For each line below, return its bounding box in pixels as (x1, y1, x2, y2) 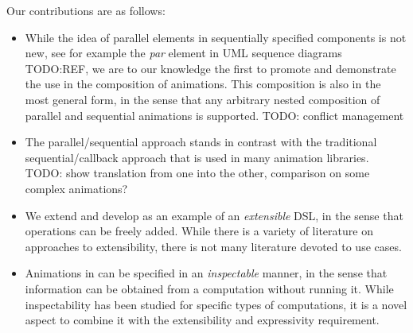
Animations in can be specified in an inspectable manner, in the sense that (25, 265, 388, 281)
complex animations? (25, 180, 128, 196)
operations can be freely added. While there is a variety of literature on (25, 223, 373, 239)
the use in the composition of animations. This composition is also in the (25, 76, 381, 92)
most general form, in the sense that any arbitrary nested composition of (25, 91, 380, 107)
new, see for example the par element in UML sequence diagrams (25, 45, 342, 61)
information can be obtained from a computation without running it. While (25, 280, 394, 296)
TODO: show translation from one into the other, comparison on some (25, 165, 370, 181)
